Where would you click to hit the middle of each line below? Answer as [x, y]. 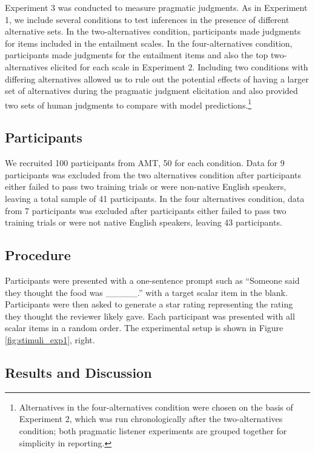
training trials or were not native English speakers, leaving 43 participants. [144, 222]
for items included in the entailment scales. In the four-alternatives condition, [149, 43]
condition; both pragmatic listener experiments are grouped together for [153, 430]
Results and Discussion [78, 372]
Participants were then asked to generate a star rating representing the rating [149, 304]
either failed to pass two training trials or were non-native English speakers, [146, 186]
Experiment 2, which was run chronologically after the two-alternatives [151, 419]
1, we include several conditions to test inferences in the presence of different [147, 19]
